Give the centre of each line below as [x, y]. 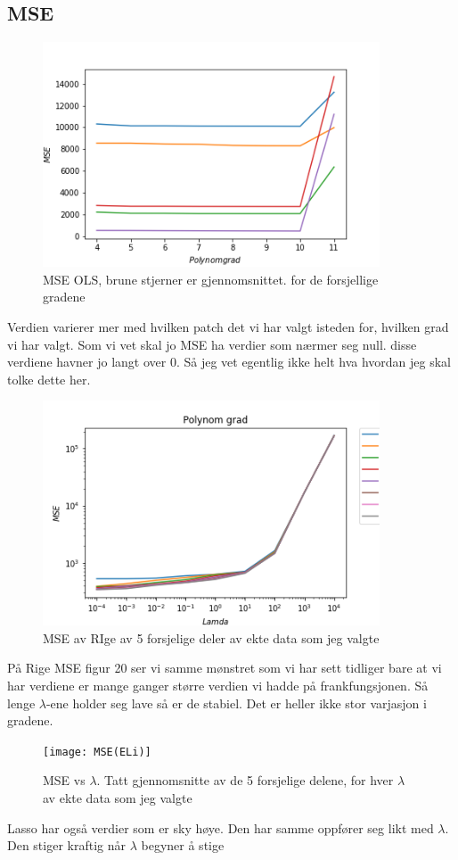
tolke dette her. [49, 379]
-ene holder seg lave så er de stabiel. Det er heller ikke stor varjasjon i [236, 703]
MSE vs [64, 780]
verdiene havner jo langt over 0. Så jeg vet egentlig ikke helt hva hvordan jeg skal [229, 362]
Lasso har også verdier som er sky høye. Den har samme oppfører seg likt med [221, 827]
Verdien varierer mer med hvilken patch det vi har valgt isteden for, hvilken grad [228, 326]
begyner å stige [183, 845]
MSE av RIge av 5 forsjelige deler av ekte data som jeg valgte [211, 637]
